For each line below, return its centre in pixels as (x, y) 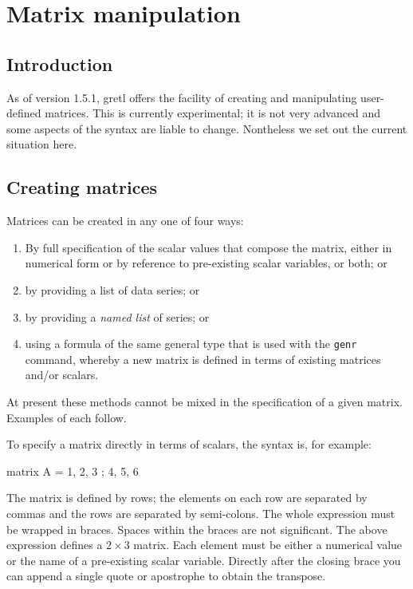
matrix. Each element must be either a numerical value (268, 545)
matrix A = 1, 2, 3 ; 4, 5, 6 (73, 470)
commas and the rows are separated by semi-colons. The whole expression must (201, 513)
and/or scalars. (62, 375)
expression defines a (55, 545)
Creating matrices (82, 187)
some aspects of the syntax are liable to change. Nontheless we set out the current (207, 128)
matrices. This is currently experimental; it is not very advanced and (213, 113)
